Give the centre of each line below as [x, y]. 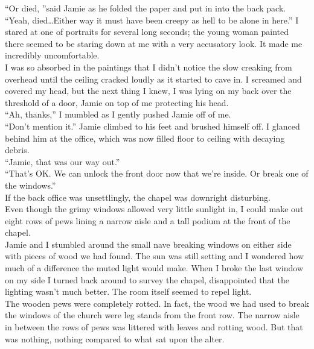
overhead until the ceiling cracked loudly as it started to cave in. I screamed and [153, 79]
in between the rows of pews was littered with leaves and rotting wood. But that [154, 327]
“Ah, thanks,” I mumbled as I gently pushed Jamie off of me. [118, 114]
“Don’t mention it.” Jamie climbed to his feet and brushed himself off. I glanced [152, 126]
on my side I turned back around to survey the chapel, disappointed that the [147, 279]
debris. [17, 150]
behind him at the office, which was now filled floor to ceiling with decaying [145, 138]
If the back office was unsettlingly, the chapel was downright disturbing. [138, 197]
